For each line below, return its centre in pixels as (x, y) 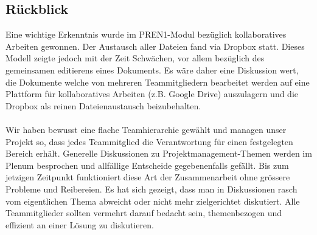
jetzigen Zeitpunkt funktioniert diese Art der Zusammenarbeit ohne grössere (148, 177)
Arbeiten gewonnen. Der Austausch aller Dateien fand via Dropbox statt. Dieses (155, 46)
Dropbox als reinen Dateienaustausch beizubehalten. (103, 105)
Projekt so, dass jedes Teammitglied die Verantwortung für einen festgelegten (149, 141)
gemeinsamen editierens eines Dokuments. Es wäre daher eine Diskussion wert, (152, 70)
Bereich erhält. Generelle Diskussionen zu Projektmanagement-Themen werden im (159, 153)
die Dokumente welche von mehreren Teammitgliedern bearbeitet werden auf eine (158, 82)
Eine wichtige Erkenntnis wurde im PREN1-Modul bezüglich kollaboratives (146, 34)
